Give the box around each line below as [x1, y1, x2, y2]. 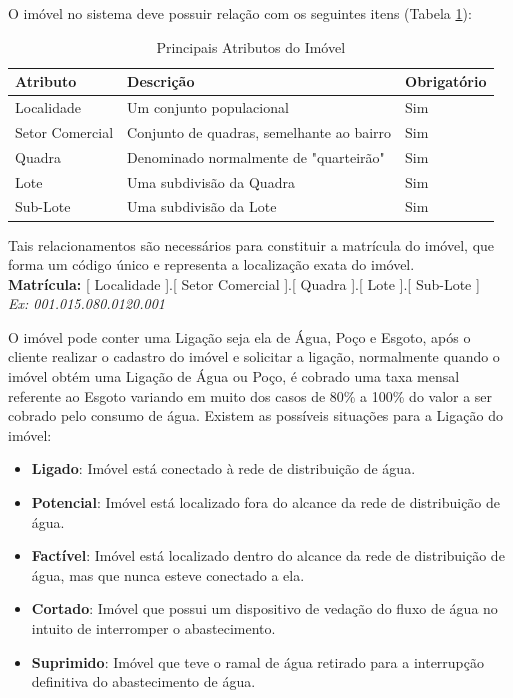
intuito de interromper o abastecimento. [31, 618, 276, 638]
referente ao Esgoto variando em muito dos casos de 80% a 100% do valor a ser [8, 385, 493, 406]
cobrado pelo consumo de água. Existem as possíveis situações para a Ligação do [8, 405, 503, 426]
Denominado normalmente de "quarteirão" [127, 146, 385, 167]
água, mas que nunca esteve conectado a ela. [31, 564, 305, 585]
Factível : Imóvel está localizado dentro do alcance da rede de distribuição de [31, 545, 505, 566]
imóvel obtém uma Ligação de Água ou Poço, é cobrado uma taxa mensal [8, 366, 460, 387]
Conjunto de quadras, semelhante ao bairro [127, 121, 392, 142]
